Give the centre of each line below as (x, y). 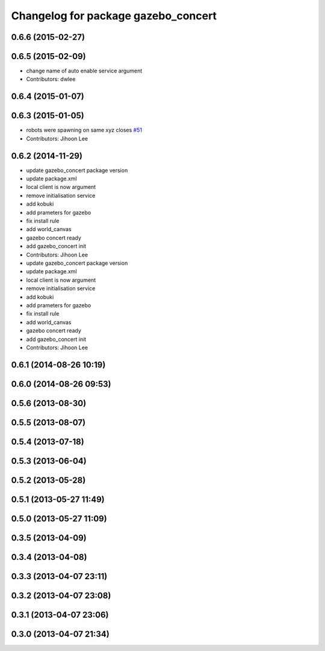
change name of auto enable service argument (84, 71)
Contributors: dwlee (51, 79)
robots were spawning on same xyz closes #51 (84, 130)
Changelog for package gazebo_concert (114, 16)
